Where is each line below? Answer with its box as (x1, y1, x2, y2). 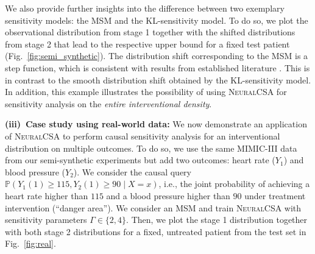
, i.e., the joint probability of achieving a (158, 177, 310, 190)
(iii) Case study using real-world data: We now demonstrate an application (5, 118, 307, 130)
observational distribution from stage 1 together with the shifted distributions (5, 26, 296, 38)
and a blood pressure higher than (106, 189, 230, 202)
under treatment (244, 189, 306, 202)
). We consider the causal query (73, 165, 191, 178)
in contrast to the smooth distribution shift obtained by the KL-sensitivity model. (5, 73, 311, 86)
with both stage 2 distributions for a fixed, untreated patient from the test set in (5, 225, 306, 238)
